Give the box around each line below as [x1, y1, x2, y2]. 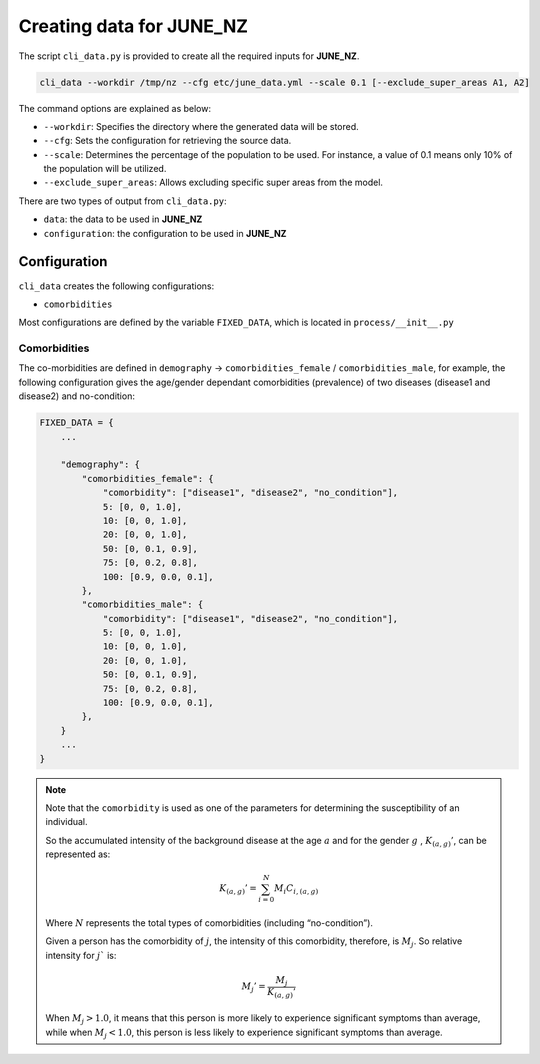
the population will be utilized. [43, 163, 167, 175]
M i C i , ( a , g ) [273, 883, 319, 897]
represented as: [45, 848, 111, 860]
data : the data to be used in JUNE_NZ [43, 213, 203, 225]
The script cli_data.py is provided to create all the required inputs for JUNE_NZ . [18, 50, 360, 62]
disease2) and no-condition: [18, 390, 135, 402]
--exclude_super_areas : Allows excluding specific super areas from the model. [43, 176, 384, 189]
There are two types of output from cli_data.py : [18, 195, 227, 207]
